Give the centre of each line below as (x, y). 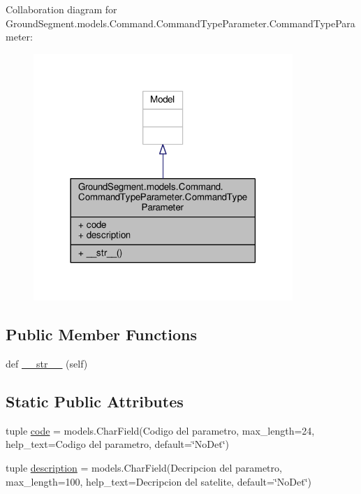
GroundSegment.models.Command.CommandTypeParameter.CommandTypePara (180, 23)
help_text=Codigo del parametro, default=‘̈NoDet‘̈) (117, 444)
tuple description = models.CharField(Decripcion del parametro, (144, 467)
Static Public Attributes (95, 401)
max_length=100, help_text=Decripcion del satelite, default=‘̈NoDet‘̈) (159, 481)
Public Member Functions (101, 334)
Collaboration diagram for (61, 9)
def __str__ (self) (47, 363)
